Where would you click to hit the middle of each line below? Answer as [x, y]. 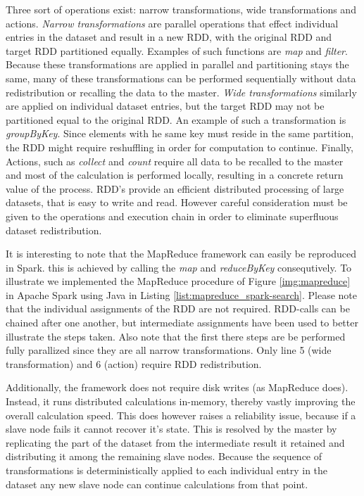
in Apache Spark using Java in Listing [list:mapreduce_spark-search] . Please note [182, 294]
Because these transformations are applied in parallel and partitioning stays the [177, 64]
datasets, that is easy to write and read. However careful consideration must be [177, 202]
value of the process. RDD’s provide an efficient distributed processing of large [175, 188]
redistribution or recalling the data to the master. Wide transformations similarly [181, 92]
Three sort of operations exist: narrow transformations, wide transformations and [181, 9]
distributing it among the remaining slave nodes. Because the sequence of [164, 456]
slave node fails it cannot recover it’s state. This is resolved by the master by [171, 429]
